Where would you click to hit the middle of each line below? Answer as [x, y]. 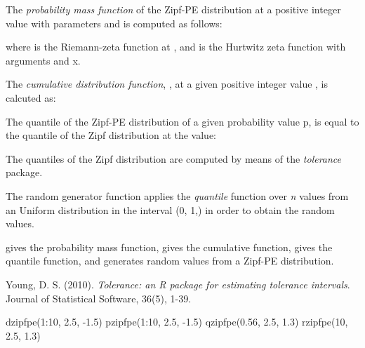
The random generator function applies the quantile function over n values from [177, 195]
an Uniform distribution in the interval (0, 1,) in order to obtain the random [170, 209]
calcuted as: [31, 97]
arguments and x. [43, 60]
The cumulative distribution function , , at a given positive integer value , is [167, 84]
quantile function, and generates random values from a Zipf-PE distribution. [170, 261]
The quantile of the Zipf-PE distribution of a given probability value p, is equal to [182, 121]
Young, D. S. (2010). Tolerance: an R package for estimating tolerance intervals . [178, 284]
